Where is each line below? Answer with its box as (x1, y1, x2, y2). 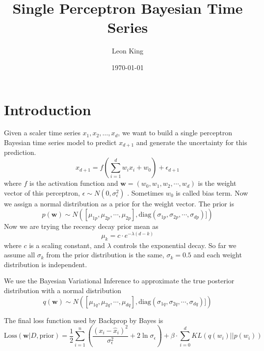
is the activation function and (29, 178, 118, 188)
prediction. (4, 147, 36, 157)
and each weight (193, 250, 242, 260)
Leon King (112, 46, 143, 56)
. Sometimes (127, 187, 164, 198)
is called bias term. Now (176, 187, 248, 198)
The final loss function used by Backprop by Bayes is (4, 315, 163, 325)
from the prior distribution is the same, (46, 250, 164, 260)
